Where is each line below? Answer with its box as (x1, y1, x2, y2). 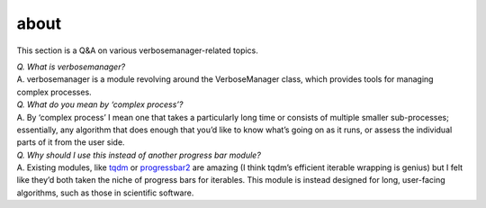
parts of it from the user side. (16, 137, 125, 148)
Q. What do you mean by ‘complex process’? (16, 99, 184, 110)
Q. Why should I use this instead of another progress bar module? (16, 149, 261, 160)
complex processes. (16, 86, 92, 97)
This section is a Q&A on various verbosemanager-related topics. (16, 45, 258, 56)
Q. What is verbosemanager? (16, 61, 126, 72)
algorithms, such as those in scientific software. (16, 187, 194, 198)
